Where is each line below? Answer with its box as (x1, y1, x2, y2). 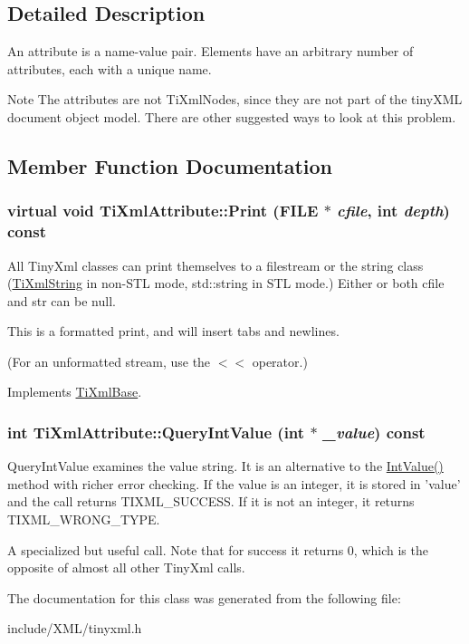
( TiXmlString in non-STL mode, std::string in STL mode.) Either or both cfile (7, 274, 445, 293)
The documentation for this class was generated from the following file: (7, 588, 401, 607)
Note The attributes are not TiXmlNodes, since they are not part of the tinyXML (7, 90, 463, 109)
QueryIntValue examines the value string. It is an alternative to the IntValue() (7, 457, 444, 476)
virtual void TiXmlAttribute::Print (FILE (7, 199, 319, 222)
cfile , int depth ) (337, 199, 450, 222)
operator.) (252, 351, 308, 370)
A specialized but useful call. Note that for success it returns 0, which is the (7, 540, 428, 559)
